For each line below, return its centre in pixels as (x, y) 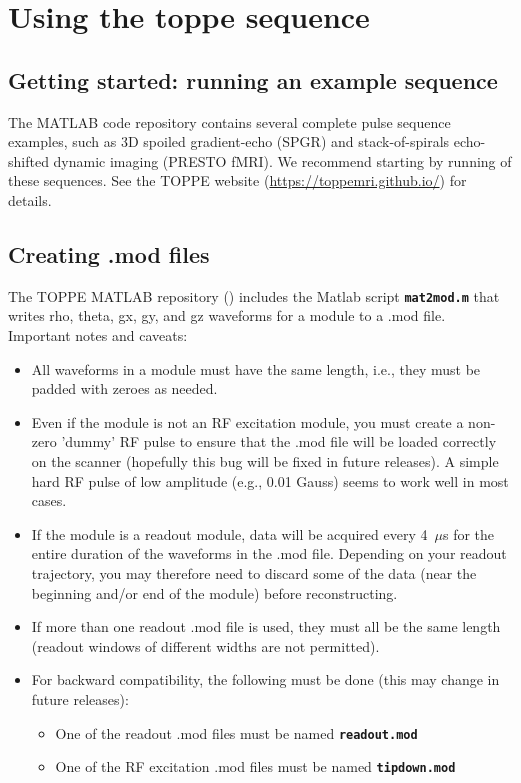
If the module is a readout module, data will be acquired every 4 (229, 533)
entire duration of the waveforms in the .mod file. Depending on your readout (269, 553)
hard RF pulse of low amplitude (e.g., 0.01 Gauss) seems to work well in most (270, 480)
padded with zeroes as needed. (124, 388)
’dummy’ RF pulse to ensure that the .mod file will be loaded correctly (279, 441)
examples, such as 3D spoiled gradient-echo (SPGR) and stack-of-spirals (229, 141)
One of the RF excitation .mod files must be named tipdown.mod (255, 766)
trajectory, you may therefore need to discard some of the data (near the (254, 572)
